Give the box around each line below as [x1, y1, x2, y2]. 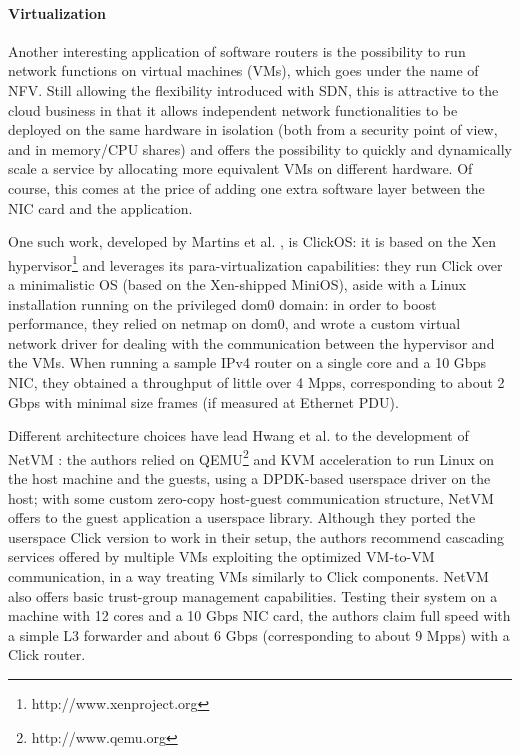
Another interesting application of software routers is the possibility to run [8, 40, 466, 61]
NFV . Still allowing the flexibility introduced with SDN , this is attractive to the [8, 79, 499, 100]
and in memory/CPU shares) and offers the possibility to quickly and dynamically [8, 138, 512, 159]
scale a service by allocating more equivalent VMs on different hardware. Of [8, 158, 473, 179]
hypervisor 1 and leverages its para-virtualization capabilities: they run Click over [8, 251, 503, 275]
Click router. [8, 644, 86, 665]
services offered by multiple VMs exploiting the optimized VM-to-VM [8, 546, 435, 567]
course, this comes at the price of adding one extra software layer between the [8, 177, 485, 198]
